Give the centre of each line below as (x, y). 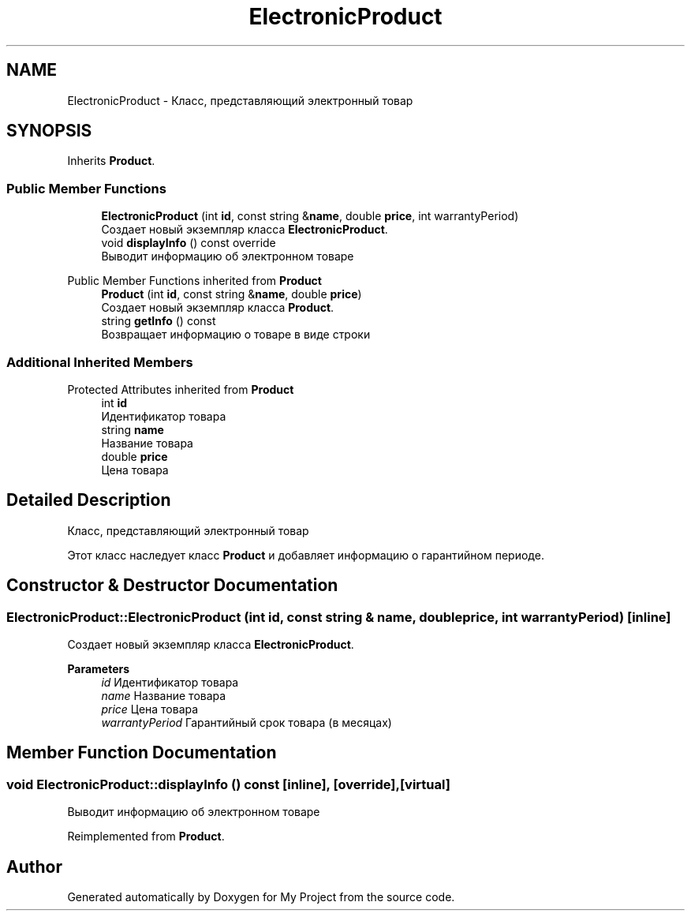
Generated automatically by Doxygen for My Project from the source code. (261, 897)
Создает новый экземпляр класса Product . (218, 308)
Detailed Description (89, 500)
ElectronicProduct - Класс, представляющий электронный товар (240, 100)
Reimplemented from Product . (146, 837)
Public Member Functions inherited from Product (194, 281)
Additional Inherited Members (100, 362)
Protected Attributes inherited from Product (181, 389)
